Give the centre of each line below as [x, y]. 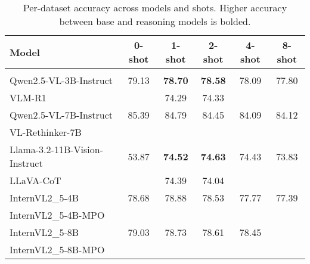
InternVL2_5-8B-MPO [57, 249]
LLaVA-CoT [35, 180]
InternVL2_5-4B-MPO [57, 215]
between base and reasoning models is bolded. [155, 21]
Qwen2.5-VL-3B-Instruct [61, 80]
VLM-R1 [28, 97]
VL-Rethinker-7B [46, 132]
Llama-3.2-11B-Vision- [56, 149]
